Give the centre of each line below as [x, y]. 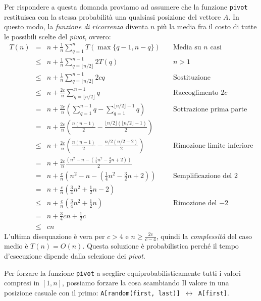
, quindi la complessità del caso [204, 236]
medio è [16, 246]
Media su [187, 47]
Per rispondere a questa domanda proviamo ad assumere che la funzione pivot [126, 7]
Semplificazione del [202, 176]
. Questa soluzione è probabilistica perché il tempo [161, 246]
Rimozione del [195, 203]
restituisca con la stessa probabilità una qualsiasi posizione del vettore [113, 16]
